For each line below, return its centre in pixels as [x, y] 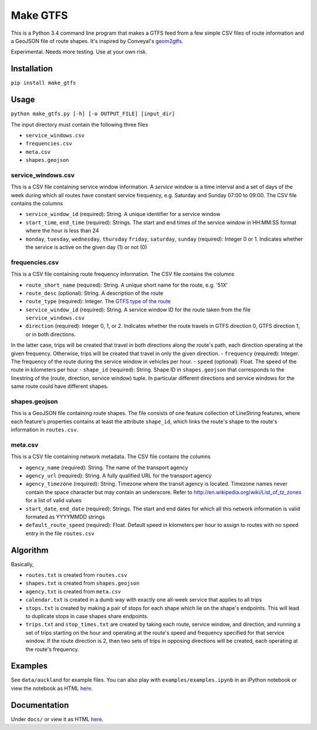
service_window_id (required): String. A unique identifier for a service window [123, 214]
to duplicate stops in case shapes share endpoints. [87, 616]
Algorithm [30, 550]
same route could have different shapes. [60, 386]
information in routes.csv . [45, 430]
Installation [32, 69]
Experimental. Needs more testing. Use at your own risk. [79, 52]
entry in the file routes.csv [60, 533]
